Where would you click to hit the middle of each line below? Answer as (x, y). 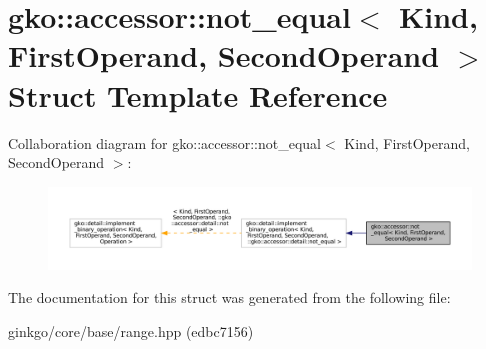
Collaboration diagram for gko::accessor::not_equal (165, 142)
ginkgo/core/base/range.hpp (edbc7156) (131, 330)
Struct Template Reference (198, 94)
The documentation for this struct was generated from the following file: (229, 297)
